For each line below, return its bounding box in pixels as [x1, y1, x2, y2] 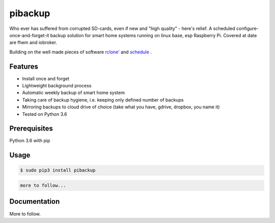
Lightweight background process [22, 83, 92, 89]
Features [9, 62, 38, 71]
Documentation [9, 197, 60, 206]
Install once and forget [22, 75, 70, 81]
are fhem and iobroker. [9, 40, 58, 46]
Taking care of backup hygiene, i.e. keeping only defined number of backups [22, 97, 184, 103]
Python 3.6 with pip [9, 138, 50, 144]
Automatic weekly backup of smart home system [22, 89, 125, 96]
